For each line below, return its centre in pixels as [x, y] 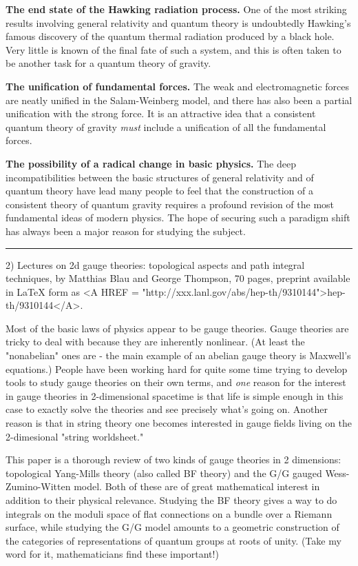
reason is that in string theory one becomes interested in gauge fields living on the [179, 423]
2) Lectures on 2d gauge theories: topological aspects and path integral [155, 264]
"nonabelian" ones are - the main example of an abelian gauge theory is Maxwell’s [178, 355]
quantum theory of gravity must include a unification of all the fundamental [166, 127]
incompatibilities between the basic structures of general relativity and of [160, 177]
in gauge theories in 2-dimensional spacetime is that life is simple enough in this [175, 395]
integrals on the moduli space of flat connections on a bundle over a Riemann [169, 513]
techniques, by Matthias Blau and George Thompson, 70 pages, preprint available [178, 278]
